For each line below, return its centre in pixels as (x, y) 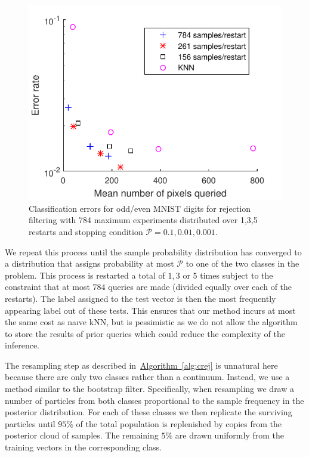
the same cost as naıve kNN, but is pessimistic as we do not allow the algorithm (151, 322)
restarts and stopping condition (86, 231)
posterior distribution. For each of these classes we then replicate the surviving (149, 412)
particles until (30, 423)
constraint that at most (47, 287)
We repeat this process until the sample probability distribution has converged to (153, 251)
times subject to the (237, 275)
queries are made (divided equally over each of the (200, 287)
